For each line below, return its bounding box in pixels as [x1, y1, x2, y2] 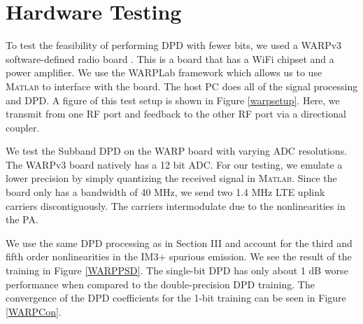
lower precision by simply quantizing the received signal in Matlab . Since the [6, 171, 337, 185]
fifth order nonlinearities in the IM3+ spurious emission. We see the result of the [6, 249, 352, 264]
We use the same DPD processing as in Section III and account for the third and [6, 235, 353, 250]
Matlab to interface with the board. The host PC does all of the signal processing [6, 78, 358, 93]
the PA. [6, 212, 38, 227]
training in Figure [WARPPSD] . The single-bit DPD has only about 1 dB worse [6, 263, 348, 278]
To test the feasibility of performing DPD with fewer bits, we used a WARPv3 [6, 38, 342, 52]
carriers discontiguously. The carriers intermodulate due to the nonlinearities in [6, 198, 346, 213]
